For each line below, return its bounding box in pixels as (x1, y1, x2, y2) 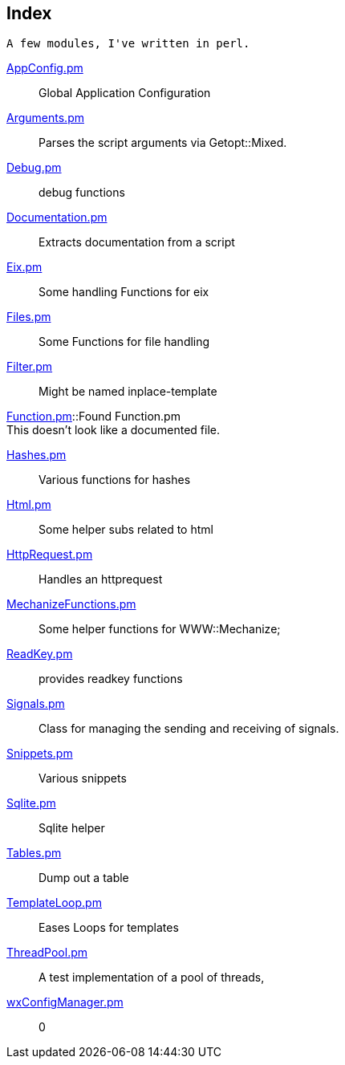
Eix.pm (6, 260, 43, 274)
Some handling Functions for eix (39, 285, 209, 299)
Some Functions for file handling (39, 335, 210, 349)
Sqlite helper (39, 821, 105, 835)
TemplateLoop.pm (6, 896, 102, 910)
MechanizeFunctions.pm (6, 597, 136, 612)
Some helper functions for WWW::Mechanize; (39, 622, 281, 636)
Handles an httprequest (39, 572, 163, 587)
